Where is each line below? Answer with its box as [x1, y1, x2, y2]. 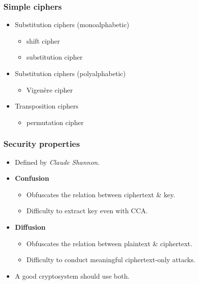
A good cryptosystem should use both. [15, 270, 130, 281]
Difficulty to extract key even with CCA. [26, 205, 148, 216]
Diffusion [15, 221, 46, 232]
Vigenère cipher [26, 84, 73, 95]
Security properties [3, 138, 80, 150]
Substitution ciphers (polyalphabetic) [15, 68, 126, 78]
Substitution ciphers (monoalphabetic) [15, 19, 130, 30]
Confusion [15, 173, 50, 183]
